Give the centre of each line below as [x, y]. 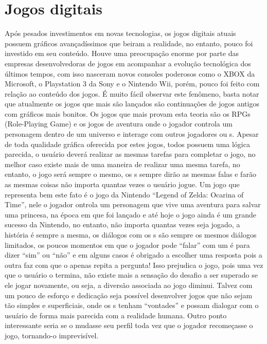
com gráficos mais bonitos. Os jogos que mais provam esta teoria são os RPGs [128, 113]
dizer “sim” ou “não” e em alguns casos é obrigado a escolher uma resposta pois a [133, 255]
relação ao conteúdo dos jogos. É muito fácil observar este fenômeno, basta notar [132, 93]
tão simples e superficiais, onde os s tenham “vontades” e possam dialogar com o [132, 305]
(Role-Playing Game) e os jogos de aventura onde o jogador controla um [119, 124]
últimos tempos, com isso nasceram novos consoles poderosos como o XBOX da [130, 73]
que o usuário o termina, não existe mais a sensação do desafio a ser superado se [131, 275]
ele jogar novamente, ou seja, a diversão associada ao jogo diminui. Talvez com [129, 285]
